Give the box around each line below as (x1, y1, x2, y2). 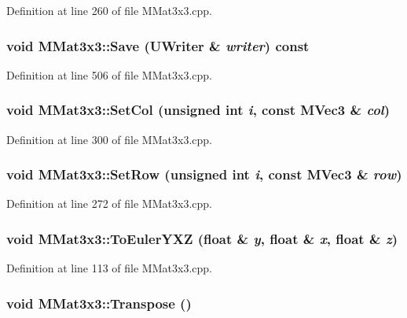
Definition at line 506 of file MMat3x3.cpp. (6, 66, 212, 83)
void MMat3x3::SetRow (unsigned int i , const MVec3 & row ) (6, 165, 402, 184)
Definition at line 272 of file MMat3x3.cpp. (6, 195, 212, 212)
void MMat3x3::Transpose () (6, 293, 192, 312)
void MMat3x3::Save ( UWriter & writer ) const (6, 35, 310, 55)
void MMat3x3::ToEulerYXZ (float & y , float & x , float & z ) (6, 228, 398, 248)
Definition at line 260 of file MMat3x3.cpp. (6, 2, 212, 18)
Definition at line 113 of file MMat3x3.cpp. (6, 260, 212, 276)
